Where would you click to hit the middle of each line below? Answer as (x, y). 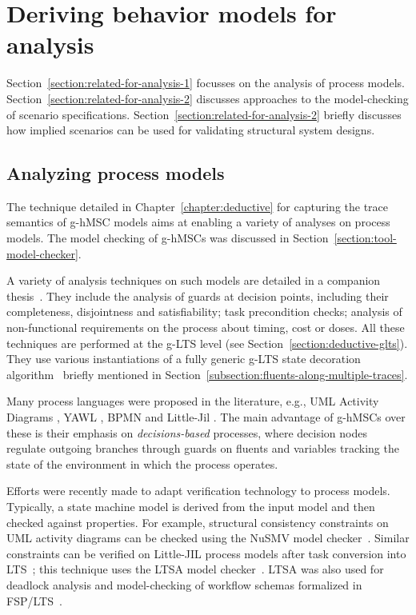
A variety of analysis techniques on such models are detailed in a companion (194, 280)
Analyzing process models (116, 173)
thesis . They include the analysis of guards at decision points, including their (198, 296)
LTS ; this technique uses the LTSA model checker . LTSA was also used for (195, 569)
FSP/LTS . (34, 600)
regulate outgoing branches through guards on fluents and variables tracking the (203, 448)
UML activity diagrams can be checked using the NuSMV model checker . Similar (208, 538)
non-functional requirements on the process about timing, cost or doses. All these (206, 327)
